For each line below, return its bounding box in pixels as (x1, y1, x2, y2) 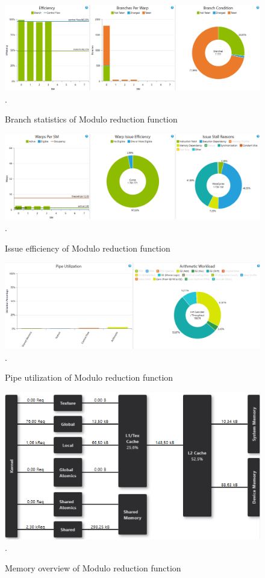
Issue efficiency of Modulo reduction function (5, 241, 170, 254)
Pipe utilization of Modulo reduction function (5, 371, 173, 384)
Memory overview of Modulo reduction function (5, 561, 181, 574)
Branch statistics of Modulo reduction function (5, 113, 178, 125)
